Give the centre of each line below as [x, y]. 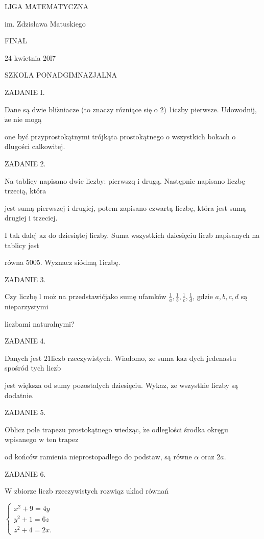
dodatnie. [19, 395]
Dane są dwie [26, 109]
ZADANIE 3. [25, 279]
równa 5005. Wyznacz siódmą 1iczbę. [63, 262]
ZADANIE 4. [25, 341]
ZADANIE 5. [25, 412]
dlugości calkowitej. [35, 146]
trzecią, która [26, 191]
